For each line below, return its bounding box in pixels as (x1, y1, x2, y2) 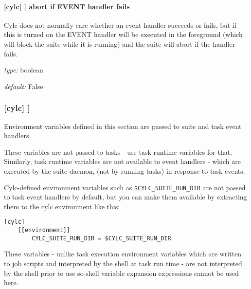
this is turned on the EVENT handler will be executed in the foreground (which (4, 29, 243, 39)
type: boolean (4, 65, 43, 75)
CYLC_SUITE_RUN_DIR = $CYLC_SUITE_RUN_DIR (32, 235, 171, 242)
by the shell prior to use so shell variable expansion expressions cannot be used (4, 268, 239, 278)
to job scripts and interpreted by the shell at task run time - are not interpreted (4, 258, 242, 268)
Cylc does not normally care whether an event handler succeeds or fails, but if (4, 19, 237, 30)
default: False (4, 81, 43, 91)
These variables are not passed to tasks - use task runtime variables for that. (4, 146, 233, 157)
